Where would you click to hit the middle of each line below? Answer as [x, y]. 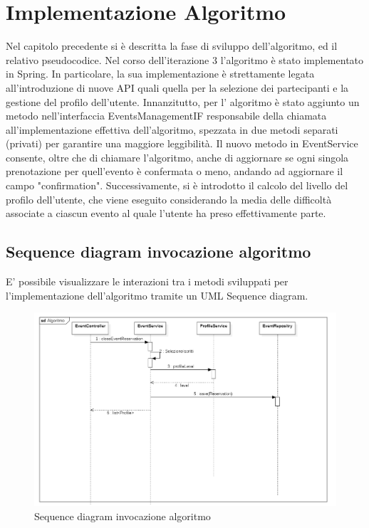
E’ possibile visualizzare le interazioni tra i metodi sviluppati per [147, 281]
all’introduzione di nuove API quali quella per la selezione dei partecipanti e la [177, 87]
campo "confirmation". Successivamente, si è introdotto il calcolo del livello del [177, 185]
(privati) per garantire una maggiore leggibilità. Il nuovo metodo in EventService [182, 143]
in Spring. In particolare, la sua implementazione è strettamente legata [160, 74]
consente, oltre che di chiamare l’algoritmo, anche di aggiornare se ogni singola [177, 157]
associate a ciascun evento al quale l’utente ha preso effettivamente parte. [166, 213]
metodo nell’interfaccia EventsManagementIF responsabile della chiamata [166, 116]
